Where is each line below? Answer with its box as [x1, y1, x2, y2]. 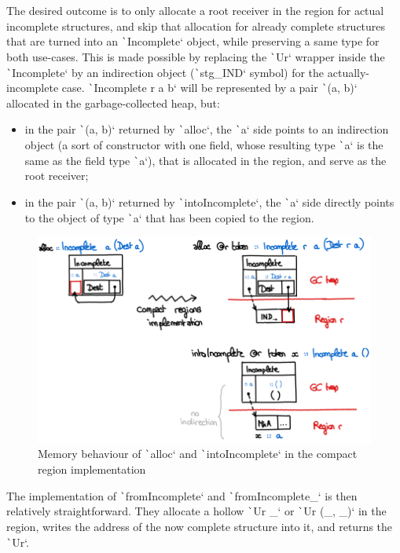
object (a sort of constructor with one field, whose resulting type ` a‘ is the [24, 137, 383, 153]
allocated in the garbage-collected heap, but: [6, 94, 220, 111]
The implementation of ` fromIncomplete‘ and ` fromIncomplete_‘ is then [6, 487, 358, 504]
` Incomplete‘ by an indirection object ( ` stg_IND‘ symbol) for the [6, 64, 325, 80]
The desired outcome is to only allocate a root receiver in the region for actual [6, 2, 384, 18]
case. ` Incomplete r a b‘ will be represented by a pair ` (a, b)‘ [61, 79, 358, 96]
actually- [327, 64, 370, 80]
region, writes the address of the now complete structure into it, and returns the [6, 518, 393, 534]
